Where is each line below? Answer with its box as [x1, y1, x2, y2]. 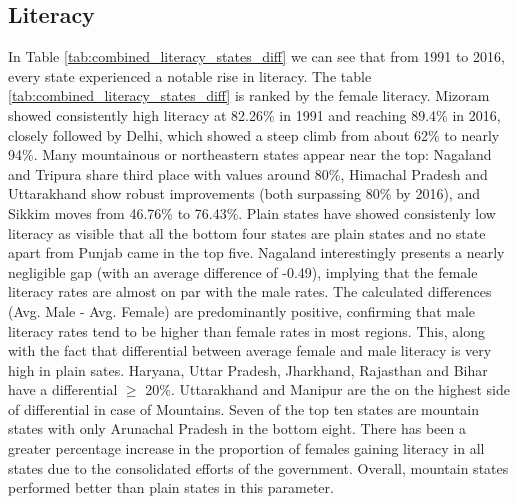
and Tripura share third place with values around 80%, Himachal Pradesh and [8, 163, 488, 184]
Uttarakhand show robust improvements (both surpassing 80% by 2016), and [8, 183, 480, 204]
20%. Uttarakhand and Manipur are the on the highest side [145, 379, 511, 400]
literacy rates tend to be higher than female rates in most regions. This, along [8, 320, 485, 341]
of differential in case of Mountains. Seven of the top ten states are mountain [8, 398, 479, 419]
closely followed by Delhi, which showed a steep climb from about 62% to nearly [8, 124, 500, 145]
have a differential [8, 379, 118, 400]
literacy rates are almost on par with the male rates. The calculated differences [8, 281, 492, 302]
